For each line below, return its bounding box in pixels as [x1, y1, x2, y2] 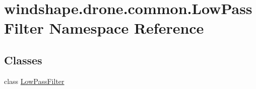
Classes [4, 52, 42, 67]
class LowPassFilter [4, 75, 65, 86]
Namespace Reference [49, 18, 204, 38]
